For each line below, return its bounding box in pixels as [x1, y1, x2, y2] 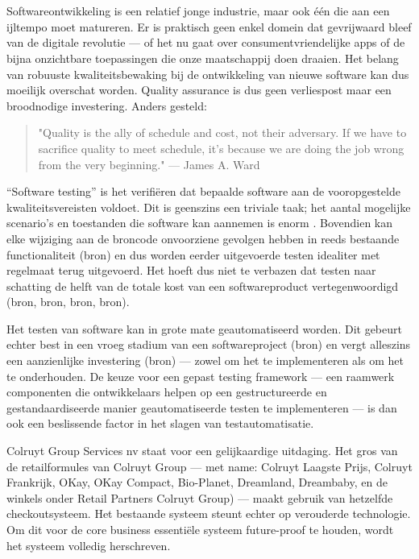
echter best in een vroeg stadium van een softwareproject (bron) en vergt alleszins [6, 336, 411, 353]
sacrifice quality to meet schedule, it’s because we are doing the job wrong [38, 139, 404, 156]
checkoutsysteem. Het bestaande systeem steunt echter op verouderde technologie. [6, 505, 411, 522]
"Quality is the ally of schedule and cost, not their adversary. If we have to [38, 124, 407, 141]
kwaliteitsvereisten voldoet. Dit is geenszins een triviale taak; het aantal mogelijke [6, 198, 411, 215]
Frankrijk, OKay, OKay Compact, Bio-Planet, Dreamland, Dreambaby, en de [6, 474, 388, 491]
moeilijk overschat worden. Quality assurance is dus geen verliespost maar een [6, 81, 392, 98]
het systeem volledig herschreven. [6, 536, 171, 553]
